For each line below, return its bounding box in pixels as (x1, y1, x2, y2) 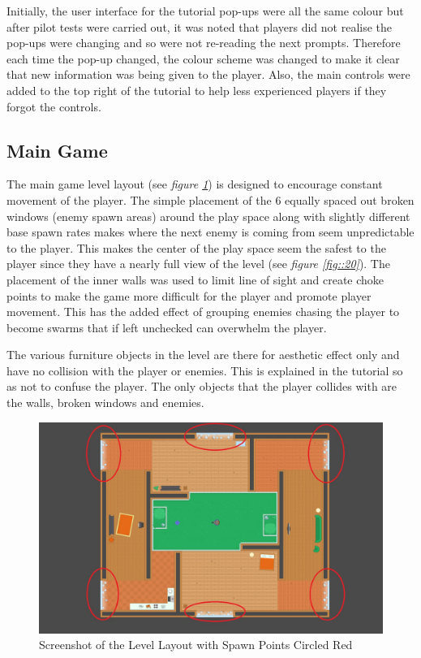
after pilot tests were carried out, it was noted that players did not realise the (6, 18, 393, 35)
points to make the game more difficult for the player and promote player (6, 287, 372, 304)
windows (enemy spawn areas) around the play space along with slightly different (6, 207, 410, 224)
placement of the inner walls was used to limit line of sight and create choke (6, 271, 384, 288)
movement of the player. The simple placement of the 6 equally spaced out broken (6, 191, 415, 208)
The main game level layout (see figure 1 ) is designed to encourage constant (6, 175, 383, 193)
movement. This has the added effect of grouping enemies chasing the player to (6, 303, 400, 320)
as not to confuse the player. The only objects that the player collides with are (6, 378, 397, 395)
